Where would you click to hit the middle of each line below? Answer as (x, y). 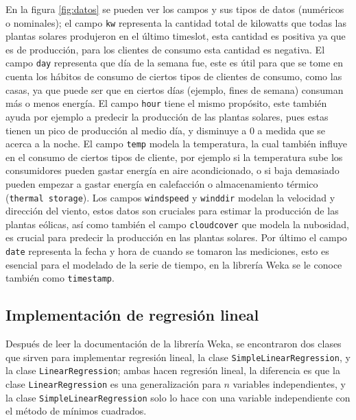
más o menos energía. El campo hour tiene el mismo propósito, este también (166, 103)
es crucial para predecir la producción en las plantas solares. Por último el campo (176, 237)
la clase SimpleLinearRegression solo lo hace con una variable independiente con (178, 397)
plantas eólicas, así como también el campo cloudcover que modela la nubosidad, (177, 224)
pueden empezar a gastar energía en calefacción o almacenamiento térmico (162, 183)
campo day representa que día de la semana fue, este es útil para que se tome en (175, 63)
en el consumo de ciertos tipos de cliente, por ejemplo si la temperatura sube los (174, 157)
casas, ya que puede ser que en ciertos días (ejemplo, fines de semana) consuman (175, 89)
